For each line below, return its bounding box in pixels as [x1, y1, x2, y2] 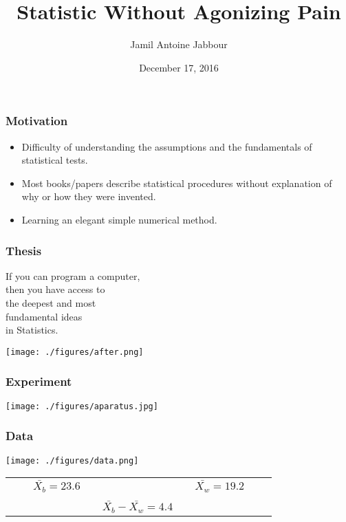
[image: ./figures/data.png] [6, 455, 139, 466]
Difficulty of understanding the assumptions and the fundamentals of [21, 139, 312, 153]
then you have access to [6, 282, 105, 296]
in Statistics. [6, 323, 58, 337]
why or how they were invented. [21, 189, 156, 204]
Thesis [6, 241, 42, 259]
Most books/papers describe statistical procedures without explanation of [21, 175, 332, 190]
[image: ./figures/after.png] [6, 347, 144, 357]
